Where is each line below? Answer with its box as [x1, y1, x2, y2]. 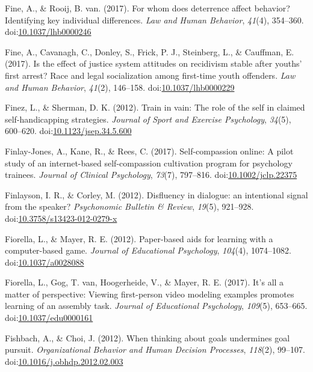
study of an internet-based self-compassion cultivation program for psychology [5, 156, 293, 169]
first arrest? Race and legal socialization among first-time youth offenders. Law [5, 69, 296, 81]
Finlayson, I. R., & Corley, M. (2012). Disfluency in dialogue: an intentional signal [5, 188, 308, 201]
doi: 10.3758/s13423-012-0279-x [5, 212, 117, 224]
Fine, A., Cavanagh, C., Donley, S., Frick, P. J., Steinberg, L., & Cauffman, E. [5, 45, 294, 58]
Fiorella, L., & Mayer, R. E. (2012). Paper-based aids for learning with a [5, 232, 273, 245]
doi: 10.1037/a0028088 [5, 255, 84, 268]
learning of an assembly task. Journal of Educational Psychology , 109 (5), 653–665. [5, 299, 308, 312]
